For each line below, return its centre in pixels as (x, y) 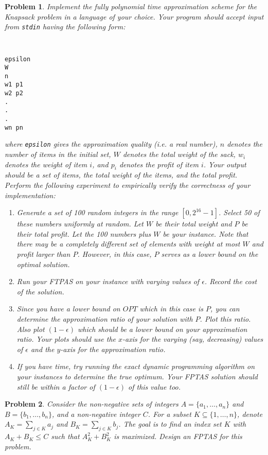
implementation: (30, 195)
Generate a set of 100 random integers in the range (97, 212)
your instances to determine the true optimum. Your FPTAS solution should (137, 376)
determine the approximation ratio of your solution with (105, 318)
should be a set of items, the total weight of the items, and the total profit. (121, 175)
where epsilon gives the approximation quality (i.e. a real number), (111, 144)
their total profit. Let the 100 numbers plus (84, 233)
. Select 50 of (239, 212)
